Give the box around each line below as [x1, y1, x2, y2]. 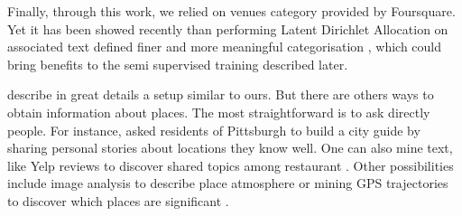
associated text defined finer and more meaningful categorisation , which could [7, 37, 442, 56]
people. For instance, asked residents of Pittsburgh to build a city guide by [7, 120, 420, 139]
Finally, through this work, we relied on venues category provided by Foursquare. [7, 2, 456, 20]
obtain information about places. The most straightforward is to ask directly [7, 102, 430, 121]
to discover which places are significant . [7, 191, 229, 210]
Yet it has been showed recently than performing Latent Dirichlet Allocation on [7, 19, 448, 38]
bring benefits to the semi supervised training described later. [7, 54, 348, 73]
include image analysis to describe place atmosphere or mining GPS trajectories [7, 174, 448, 193]
